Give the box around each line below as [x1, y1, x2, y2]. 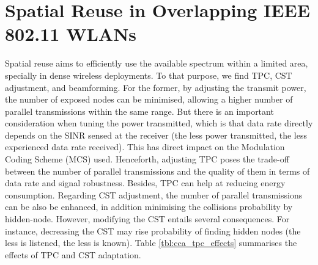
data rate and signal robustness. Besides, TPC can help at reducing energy [5, 176, 286, 189]
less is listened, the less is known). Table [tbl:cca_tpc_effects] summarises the [5, 236, 297, 249]
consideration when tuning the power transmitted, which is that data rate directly [5, 117, 313, 129]
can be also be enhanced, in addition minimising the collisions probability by [5, 200, 293, 213]
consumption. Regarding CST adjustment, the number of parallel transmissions [5, 188, 303, 201]
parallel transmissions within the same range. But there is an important [5, 104, 274, 117]
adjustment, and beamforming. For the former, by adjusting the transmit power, [5, 81, 306, 93]
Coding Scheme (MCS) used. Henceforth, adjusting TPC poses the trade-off [5, 153, 289, 165]
